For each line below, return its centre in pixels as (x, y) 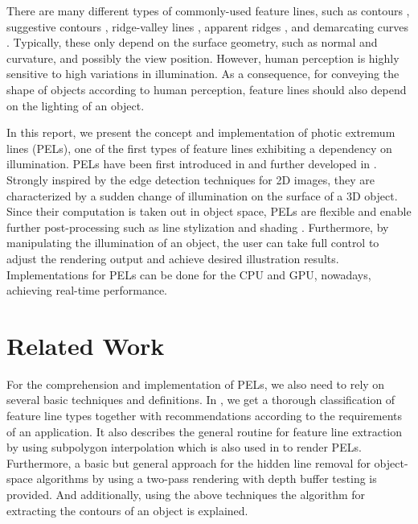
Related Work (86, 345)
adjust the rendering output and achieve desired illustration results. (173, 258)
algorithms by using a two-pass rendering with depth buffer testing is (207, 479)
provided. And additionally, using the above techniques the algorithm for (186, 494)
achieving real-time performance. (87, 290)
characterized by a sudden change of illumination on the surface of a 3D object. (202, 195)
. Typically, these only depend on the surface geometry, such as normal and (192, 42)
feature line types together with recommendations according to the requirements (204, 415)
